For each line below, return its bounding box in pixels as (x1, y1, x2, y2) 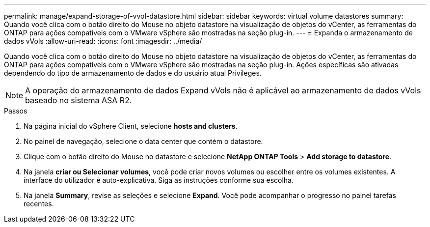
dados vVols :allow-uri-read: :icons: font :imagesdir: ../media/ (4, 37, 202, 45)
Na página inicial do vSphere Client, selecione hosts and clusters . (24, 122, 238, 130)
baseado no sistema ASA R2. (25, 95, 132, 105)
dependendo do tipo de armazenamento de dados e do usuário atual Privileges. (4, 69, 262, 77)
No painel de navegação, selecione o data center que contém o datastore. (24, 137, 263, 145)
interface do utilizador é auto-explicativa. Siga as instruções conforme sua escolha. (24, 176, 294, 184)
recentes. (24, 199, 54, 208)
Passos (4, 107, 27, 115)
